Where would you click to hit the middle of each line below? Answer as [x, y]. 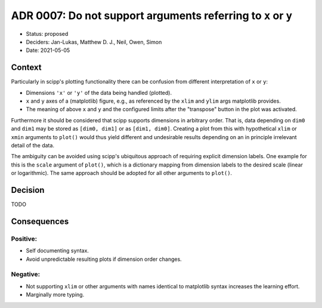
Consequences [40, 221]
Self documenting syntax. [58, 251]
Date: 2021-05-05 [48, 50]
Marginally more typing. [55, 295]
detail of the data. [33, 145]
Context [26, 68]
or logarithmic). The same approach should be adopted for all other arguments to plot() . [122, 173]
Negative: [26, 275]
